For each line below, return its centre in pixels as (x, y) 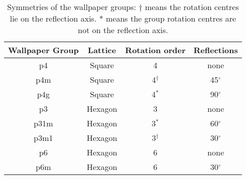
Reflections (216, 50)
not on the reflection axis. (123, 30)
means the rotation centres (192, 7)
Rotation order (155, 50)
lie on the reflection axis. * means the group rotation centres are (123, 18)
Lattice (102, 50)
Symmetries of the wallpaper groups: (72, 7)
